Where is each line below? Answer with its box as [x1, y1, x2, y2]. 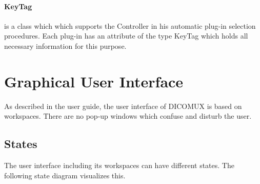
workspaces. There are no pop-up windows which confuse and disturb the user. [4, 111, 252, 121]
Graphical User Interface [4, 70, 184, 91]
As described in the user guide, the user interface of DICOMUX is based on [4, 100, 242, 111]
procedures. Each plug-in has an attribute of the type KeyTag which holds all [4, 30, 248, 41]
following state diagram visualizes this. [4, 170, 126, 180]
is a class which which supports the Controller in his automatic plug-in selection [4, 20, 256, 31]
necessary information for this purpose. [4, 40, 127, 51]
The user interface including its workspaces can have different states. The [4, 160, 234, 171]
